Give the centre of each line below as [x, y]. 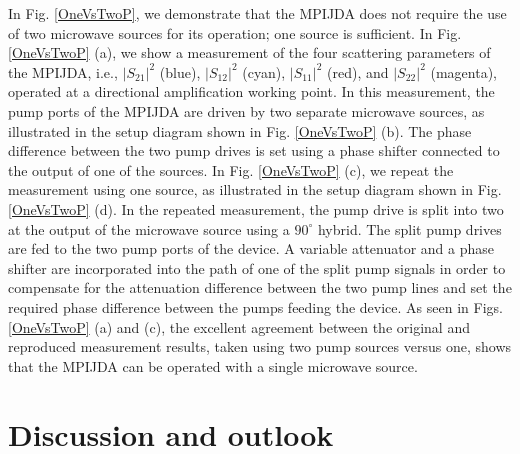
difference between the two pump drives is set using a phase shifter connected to [254, 150]
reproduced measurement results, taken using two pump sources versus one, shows [260, 346]
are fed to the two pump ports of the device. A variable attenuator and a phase [251, 248]
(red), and [358, 71]
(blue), [180, 71]
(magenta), [464, 71]
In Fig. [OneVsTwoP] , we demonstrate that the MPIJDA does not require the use [257, 13]
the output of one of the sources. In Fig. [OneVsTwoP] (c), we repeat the [231, 169]
